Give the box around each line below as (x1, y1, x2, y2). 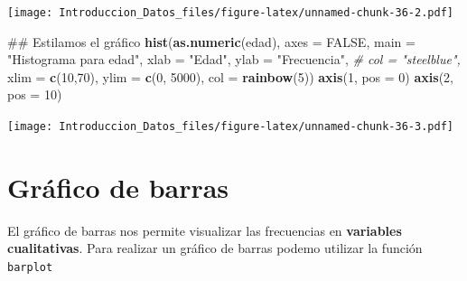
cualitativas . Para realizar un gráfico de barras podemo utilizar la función (7, 239, 423, 258)
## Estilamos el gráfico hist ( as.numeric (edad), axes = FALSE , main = (7, 32, 416, 51)
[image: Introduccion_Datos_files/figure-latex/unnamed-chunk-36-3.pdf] (7, 120, 453, 134)
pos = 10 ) (7, 85, 62, 104)
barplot (7, 261, 53, 274)
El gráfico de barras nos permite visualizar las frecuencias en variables (7, 220, 402, 239)
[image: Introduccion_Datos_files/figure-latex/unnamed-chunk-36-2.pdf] (7, 6, 453, 19)
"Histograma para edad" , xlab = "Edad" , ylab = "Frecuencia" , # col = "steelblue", (7, 50, 461, 69)
